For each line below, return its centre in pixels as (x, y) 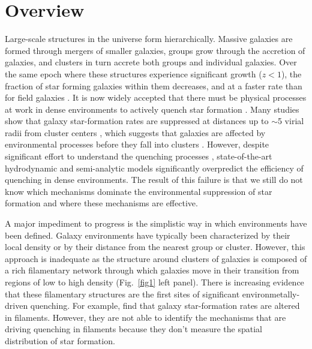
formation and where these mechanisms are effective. (101, 203)
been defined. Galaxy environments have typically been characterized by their (148, 235)
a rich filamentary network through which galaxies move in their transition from (152, 270)
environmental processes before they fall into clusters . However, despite (137, 144)
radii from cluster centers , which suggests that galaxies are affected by (135, 132)
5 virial (291, 121)
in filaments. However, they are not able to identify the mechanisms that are (145, 317)
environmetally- (271, 294)
